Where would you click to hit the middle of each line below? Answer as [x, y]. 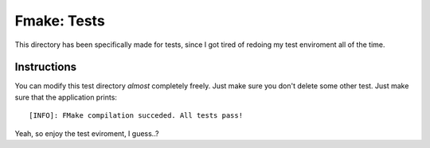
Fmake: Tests [60, 21]
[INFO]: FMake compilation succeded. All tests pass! [136, 116]
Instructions [46, 67]
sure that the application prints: [66, 97]
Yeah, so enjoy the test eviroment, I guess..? [87, 133]
